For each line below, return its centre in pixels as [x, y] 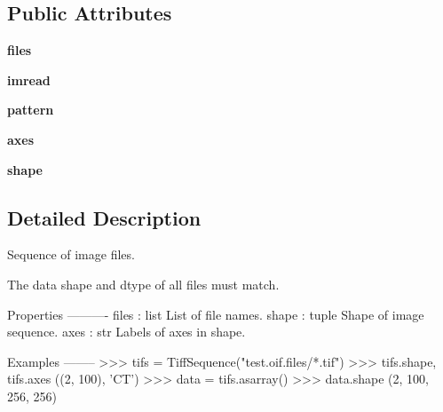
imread [29, 79]
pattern [31, 110]
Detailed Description [104, 217]
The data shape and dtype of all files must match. [143, 284]
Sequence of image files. [71, 254]
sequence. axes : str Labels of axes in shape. [127, 332]
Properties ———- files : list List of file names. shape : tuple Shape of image [216, 314]
